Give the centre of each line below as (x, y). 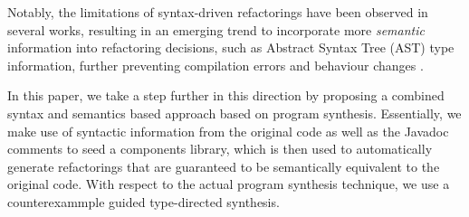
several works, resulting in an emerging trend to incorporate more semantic (216, 29)
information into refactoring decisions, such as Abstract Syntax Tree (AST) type (231, 47)
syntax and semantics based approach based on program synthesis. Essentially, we (234, 113)
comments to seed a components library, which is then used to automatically (220, 149)
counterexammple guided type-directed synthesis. (144, 201)
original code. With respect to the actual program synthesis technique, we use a (229, 184)
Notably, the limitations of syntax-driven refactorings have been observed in (218, 12)
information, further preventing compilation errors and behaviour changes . (215, 65)
